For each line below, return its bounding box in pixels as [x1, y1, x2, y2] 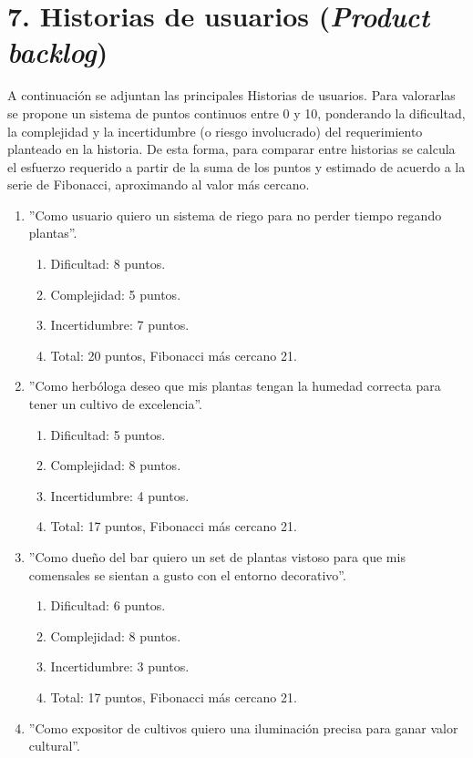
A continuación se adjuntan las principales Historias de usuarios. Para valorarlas [7, 86, 456, 105]
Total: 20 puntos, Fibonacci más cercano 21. [50, 345, 297, 364]
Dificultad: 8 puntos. [50, 254, 166, 273]
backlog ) [7, 33, 108, 71]
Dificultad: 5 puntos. [50, 425, 166, 444]
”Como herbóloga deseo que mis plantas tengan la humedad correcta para [28, 376, 441, 395]
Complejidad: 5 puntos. [50, 284, 181, 303]
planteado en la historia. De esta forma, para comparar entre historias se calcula [7, 139, 456, 159]
